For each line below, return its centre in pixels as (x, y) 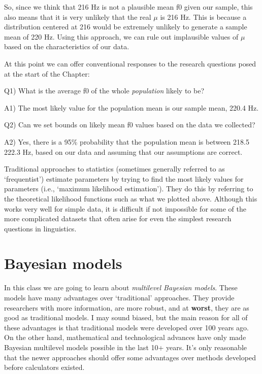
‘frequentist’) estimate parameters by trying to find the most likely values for (124, 178)
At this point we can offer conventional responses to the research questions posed (130, 63)
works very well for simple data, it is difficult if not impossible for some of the (125, 208)
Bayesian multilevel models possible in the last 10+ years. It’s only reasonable (126, 347)
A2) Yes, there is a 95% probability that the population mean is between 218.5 (127, 141)
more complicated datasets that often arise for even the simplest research (118, 218)
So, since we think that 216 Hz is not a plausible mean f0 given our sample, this (128, 7)
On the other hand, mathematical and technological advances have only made (125, 337)
